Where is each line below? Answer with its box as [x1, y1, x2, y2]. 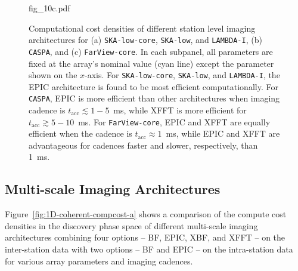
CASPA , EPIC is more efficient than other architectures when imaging [29, 92, 280, 104]
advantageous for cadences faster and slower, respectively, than [29, 138, 258, 151]
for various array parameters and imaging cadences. [5, 254, 193, 267]
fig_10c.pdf [29, 2, 70, 14]
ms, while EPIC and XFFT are [166, 127, 280, 140]
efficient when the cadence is [29, 127, 132, 140]
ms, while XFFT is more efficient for [113, 104, 247, 116]
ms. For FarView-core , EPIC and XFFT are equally [78, 115, 271, 128]
